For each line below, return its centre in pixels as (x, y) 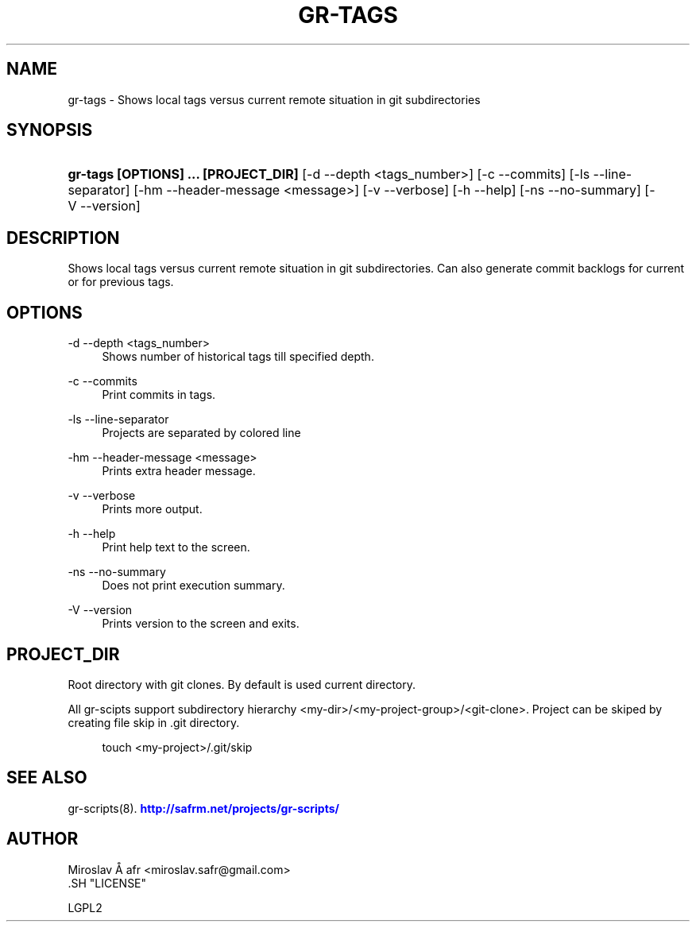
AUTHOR (43, 839)
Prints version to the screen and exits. (201, 624)
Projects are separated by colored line (201, 433)
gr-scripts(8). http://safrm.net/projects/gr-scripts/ (203, 808)
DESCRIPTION (63, 238)
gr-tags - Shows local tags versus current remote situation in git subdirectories (274, 99)
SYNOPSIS (50, 130)
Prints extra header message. (179, 471)
